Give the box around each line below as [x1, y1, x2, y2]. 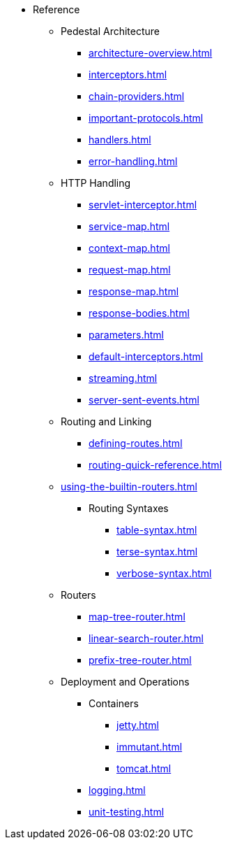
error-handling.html [89, 155, 178, 167]
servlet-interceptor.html [89, 199, 197, 211]
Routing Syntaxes [89, 502, 169, 514]
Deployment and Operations [61, 676, 190, 688]
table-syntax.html [116, 524, 197, 536]
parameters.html [89, 329, 164, 341]
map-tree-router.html [89, 611, 185, 623]
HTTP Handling [61, 177, 131, 189]
